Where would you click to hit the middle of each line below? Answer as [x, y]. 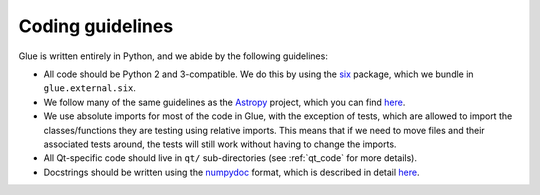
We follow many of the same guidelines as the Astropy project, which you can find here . [224, 102]
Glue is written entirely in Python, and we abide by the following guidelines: [173, 56]
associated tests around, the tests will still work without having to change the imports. [220, 144]
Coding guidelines [96, 26]
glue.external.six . [90, 88]
